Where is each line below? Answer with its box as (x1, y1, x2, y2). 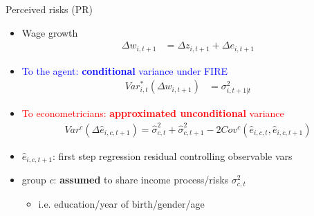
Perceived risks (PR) (6, 2, 93, 16)
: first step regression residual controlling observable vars (53, 148, 293, 163)
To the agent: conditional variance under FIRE (21, 63, 228, 78)
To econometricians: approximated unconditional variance (21, 106, 284, 120)
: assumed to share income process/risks (53, 172, 229, 187)
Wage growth (21, 25, 78, 39)
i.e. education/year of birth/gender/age (38, 197, 205, 211)
